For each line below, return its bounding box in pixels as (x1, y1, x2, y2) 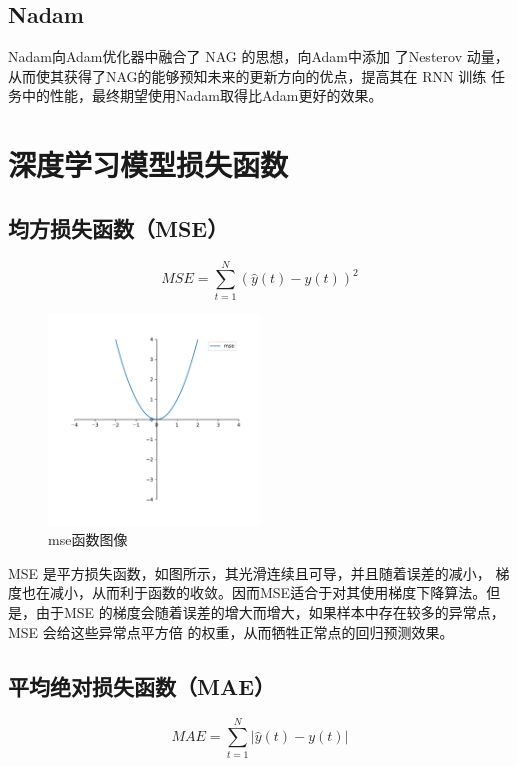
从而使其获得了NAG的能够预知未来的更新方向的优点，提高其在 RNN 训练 (8, 65, 487, 86)
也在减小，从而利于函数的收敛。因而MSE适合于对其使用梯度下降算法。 (21, 582, 487, 603)
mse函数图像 (48, 529, 128, 550)
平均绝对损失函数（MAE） (8, 670, 276, 701)
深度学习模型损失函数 (8, 144, 289, 185)
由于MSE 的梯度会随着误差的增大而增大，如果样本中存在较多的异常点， (35, 602, 505, 623)
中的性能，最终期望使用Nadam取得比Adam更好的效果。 (21, 85, 383, 106)
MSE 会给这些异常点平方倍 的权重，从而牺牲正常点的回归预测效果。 (8, 621, 454, 642)
